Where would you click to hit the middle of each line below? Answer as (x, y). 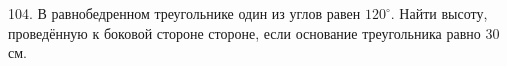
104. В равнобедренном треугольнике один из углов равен (184, 13)
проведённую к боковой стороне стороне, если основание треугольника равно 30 (254, 32)
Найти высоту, (443, 13)
